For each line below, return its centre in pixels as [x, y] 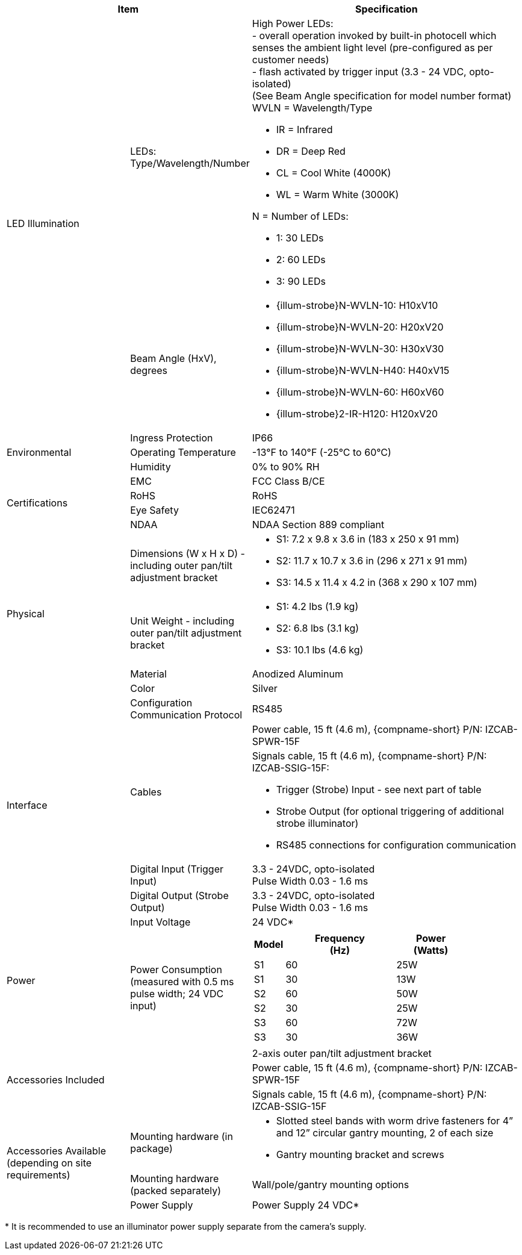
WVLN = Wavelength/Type [312, 108]
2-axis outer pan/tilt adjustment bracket [342, 1053]
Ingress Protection [172, 438]
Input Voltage [160, 922]
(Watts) [431, 950]
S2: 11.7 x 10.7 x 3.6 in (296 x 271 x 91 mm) [372, 561]
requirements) [39, 1175]
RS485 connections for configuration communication [396, 845]
